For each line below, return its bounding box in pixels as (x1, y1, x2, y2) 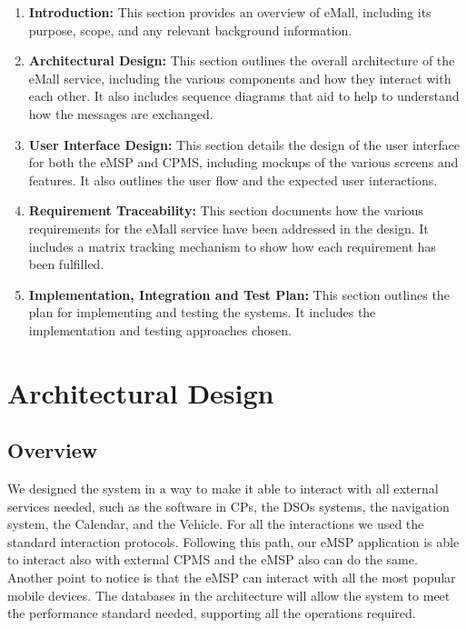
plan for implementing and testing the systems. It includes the (28, 303, 376, 322)
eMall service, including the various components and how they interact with (28, 68, 452, 87)
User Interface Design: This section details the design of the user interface (28, 135, 461, 154)
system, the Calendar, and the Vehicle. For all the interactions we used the (7, 514, 424, 533)
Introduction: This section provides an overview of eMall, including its (28, 3, 432, 21)
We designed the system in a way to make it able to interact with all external (7, 479, 439, 498)
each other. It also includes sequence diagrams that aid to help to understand (28, 86, 460, 105)
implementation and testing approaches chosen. (28, 320, 293, 339)
